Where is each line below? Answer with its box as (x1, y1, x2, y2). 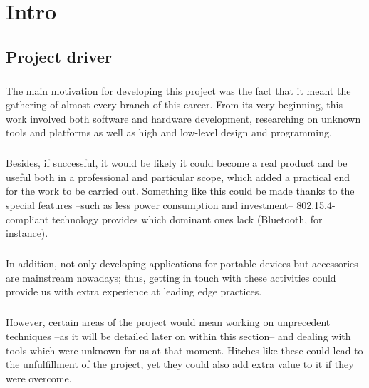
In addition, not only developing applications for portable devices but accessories (6, 256, 358, 271)
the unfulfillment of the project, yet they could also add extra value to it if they (6, 357, 354, 372)
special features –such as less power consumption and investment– (6, 198, 293, 213)
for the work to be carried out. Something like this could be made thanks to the (6, 183, 355, 198)
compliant (6, 211, 49, 226)
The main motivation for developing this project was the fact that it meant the (6, 83, 351, 98)
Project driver (6, 45, 112, 67)
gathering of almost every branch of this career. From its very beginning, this (6, 97, 343, 112)
